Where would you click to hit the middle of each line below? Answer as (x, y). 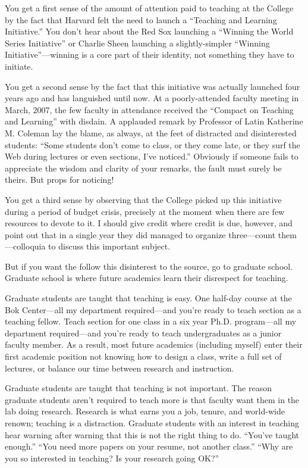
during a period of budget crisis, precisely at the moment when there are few (145, 211)
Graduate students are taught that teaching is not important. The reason (138, 388)
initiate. (19, 66)
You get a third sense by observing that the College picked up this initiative (143, 199)
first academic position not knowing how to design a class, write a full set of (143, 356)
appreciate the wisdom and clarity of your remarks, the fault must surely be (143, 168)
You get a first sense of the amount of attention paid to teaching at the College (149, 8)
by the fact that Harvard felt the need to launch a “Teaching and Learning (141, 19)
